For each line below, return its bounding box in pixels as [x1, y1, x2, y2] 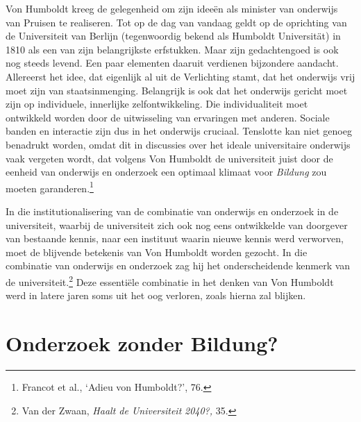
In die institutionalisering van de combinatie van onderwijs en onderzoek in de [6, 203, 339, 218]
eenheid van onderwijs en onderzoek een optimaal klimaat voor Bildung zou [6, 164, 327, 179]
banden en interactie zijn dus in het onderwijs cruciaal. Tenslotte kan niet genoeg [6, 124, 352, 138]
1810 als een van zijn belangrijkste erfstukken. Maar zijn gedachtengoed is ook [6, 42, 339, 56]
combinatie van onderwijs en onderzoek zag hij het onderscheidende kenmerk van [6, 258, 351, 273]
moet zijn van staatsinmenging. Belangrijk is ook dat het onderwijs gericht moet [6, 83, 348, 97]
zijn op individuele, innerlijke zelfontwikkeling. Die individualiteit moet [6, 96, 308, 111]
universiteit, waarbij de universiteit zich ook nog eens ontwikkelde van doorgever [6, 217, 348, 232]
